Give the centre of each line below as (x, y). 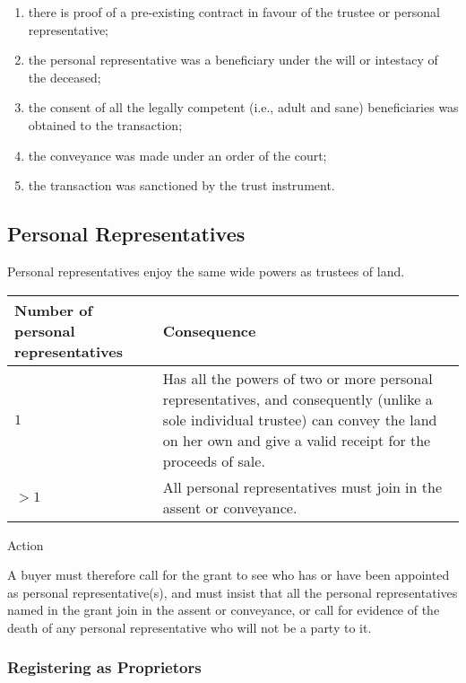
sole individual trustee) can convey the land (300, 419)
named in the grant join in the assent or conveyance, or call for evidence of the (224, 610)
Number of (54, 310)
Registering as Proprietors (104, 667)
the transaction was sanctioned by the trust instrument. (181, 185)
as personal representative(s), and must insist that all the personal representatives (233, 592)
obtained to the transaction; (105, 124)
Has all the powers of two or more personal (298, 378)
